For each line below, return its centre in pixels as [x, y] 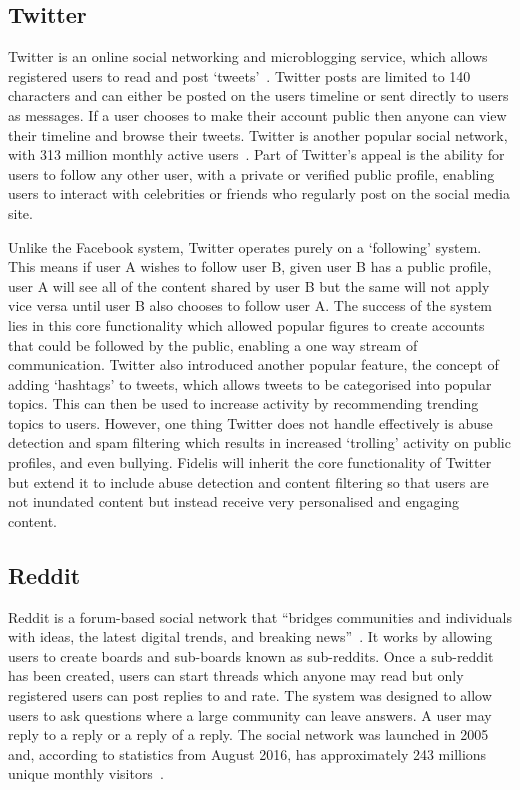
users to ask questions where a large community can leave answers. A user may [250, 714]
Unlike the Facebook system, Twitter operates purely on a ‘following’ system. [245, 246]
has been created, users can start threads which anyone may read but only [236, 675]
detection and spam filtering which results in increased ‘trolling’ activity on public [259, 442]
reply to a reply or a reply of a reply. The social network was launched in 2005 [248, 734]
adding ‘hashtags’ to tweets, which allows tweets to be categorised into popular [250, 383]
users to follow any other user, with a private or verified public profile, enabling [251, 173]
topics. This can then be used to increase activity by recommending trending [243, 403]
